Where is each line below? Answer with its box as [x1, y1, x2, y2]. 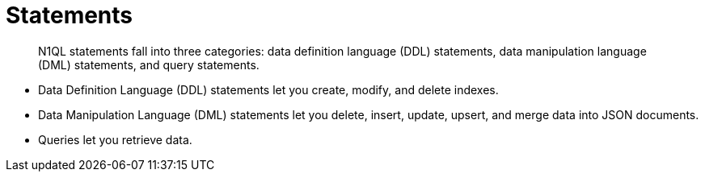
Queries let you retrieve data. [38, 132, 192, 147]
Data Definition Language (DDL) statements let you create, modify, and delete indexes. [38, 82, 499, 97]
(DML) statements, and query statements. [38, 57, 260, 72]
